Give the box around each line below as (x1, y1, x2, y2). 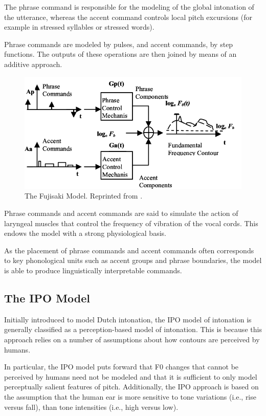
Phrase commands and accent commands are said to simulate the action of (4, 208, 238, 218)
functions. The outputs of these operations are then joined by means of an (4, 49, 237, 59)
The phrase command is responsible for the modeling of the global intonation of (4, 2, 254, 12)
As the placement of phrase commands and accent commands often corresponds (4, 245, 254, 255)
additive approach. (4, 58, 62, 69)
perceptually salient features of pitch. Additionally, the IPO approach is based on (4, 381, 259, 392)
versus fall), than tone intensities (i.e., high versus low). (4, 401, 179, 412)
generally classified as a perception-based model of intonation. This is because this (4, 324, 262, 335)
